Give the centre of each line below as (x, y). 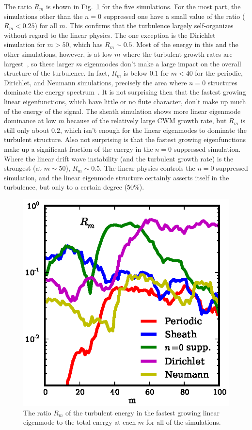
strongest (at (23, 168)
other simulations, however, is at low (58, 54)
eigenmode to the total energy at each (80, 422)
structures (222, 82)
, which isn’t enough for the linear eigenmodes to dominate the (153, 130)
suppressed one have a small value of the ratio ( (174, 16)
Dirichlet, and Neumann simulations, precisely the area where (95, 82)
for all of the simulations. (183, 422)
